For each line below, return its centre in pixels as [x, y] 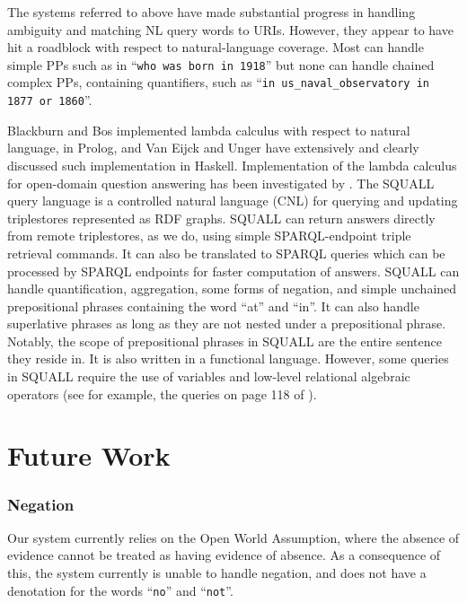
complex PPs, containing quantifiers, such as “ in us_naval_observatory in [218, 82]
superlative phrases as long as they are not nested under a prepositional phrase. [227, 323]
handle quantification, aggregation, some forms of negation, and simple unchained [232, 288]
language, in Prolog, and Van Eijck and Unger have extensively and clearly [213, 148]
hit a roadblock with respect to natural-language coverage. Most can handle [216, 47]
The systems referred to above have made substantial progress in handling [211, 12]
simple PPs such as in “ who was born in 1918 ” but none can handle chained [221, 64]
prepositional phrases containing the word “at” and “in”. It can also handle [213, 306]
